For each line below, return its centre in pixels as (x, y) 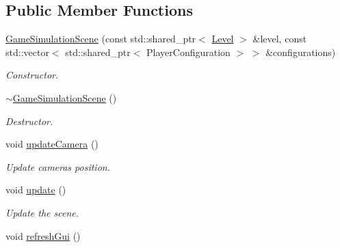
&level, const (280, 39)
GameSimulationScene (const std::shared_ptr (101, 39)
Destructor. (29, 121)
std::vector (27, 52)
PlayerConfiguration (188, 52)
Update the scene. (42, 212)
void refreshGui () (43, 235)
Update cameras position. (58, 166)
